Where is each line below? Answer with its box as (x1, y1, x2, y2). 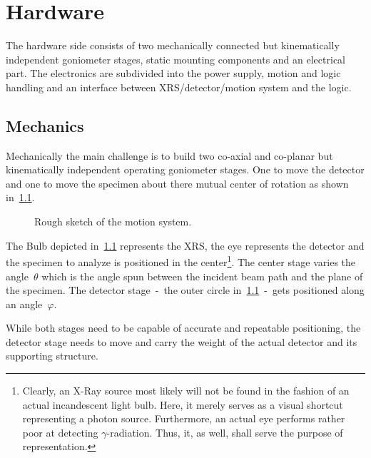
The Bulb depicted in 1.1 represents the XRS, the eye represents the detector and (6, 238, 365, 253)
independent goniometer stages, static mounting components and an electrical (6, 51, 345, 66)
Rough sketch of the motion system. (34, 214, 192, 229)
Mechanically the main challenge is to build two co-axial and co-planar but (6, 148, 333, 163)
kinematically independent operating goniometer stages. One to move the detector (6, 162, 365, 177)
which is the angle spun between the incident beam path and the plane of (41, 268, 363, 283)
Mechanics (6, 114, 84, 136)
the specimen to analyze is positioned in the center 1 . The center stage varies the (6, 253, 356, 269)
